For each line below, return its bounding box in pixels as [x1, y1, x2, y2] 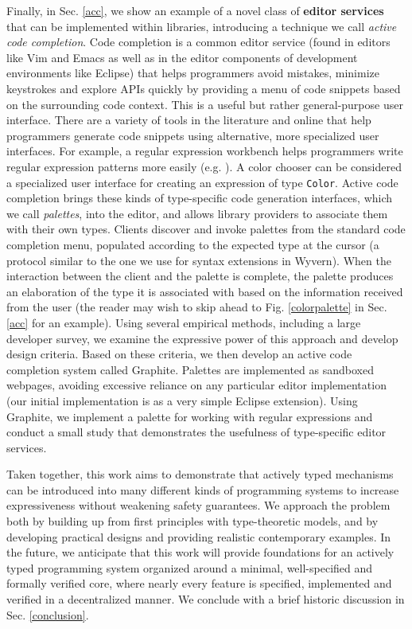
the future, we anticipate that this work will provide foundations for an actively [6, 544, 395, 561]
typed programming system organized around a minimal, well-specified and [6, 559, 373, 576]
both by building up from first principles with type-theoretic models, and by [6, 513, 379, 529]
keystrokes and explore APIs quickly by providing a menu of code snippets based [6, 80, 401, 96]
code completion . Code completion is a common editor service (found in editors [6, 33, 391, 50]
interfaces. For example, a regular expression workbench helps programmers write [6, 143, 403, 159]
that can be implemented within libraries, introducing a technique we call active [6, 18, 397, 34]
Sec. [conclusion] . [6, 606, 89, 623]
